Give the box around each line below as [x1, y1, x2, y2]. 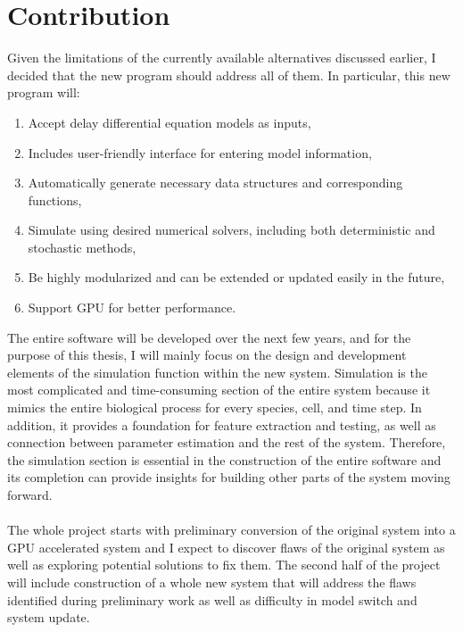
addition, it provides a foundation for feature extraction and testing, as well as [7, 415, 436, 434]
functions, [28, 190, 82, 209]
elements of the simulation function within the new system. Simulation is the [7, 362, 427, 381]
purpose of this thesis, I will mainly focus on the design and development [7, 345, 407, 364]
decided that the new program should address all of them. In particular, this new [7, 65, 451, 84]
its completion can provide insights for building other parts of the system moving [7, 468, 451, 486]
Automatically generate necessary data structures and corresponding [28, 173, 403, 192]
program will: [7, 83, 80, 102]
